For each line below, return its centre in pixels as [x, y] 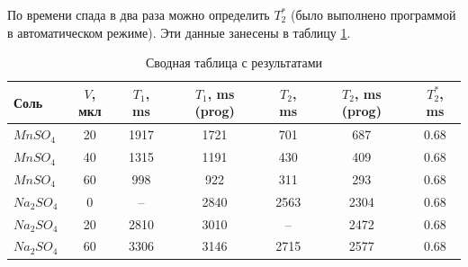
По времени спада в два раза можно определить [139, 14]
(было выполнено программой [373, 14]
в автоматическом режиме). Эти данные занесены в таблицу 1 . [179, 32]
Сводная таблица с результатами [234, 62]
